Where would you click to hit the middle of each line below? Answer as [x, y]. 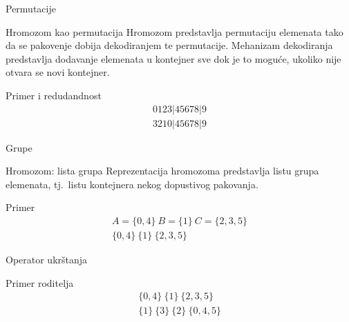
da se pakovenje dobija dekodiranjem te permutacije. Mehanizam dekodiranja [169, 45]
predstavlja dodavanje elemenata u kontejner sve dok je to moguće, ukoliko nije [173, 58]
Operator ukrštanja [47, 260]
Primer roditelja [40, 282]
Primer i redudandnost [54, 95]
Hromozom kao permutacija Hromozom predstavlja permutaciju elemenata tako [174, 31]
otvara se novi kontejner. [58, 72]
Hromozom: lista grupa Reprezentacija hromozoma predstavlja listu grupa [162, 171]
